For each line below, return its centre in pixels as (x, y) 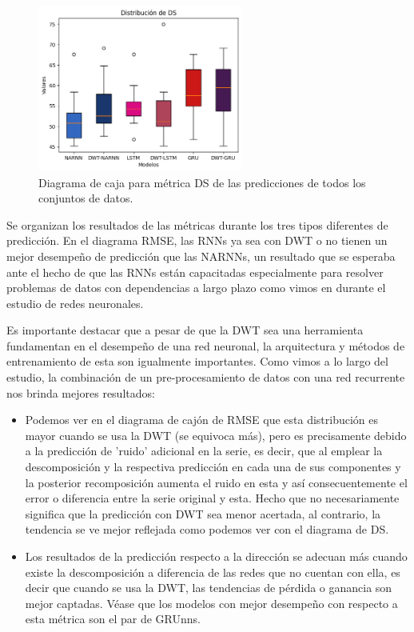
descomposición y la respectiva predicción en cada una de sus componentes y (213, 467)
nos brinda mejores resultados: (81, 392)
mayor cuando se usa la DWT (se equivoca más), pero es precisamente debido (216, 435)
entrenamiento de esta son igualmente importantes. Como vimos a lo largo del (197, 361)
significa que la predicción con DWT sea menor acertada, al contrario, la (203, 513)
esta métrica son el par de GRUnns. (113, 619)
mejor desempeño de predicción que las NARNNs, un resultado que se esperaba (201, 256)
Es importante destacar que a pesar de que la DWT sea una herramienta (185, 330)
